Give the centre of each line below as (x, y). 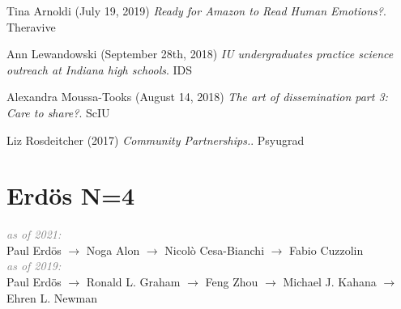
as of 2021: (34, 234)
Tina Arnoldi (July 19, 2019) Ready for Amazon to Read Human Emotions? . (196, 11)
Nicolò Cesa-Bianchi (215, 250)
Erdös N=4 (71, 195)
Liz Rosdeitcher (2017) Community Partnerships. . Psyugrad (156, 140)
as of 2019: (34, 266)
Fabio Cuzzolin (326, 250)
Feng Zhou (232, 282)
